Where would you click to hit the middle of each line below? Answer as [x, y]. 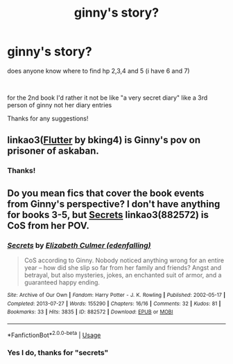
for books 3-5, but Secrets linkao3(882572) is [108, 215]
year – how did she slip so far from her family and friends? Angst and [123, 267]
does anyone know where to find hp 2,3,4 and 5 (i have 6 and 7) [98, 71]
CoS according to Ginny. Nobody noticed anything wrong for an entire [124, 260]
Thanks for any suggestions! [48, 118]
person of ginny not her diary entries [60, 104]
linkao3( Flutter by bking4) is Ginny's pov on [104, 140]
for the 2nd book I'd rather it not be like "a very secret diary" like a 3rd [107, 98]
